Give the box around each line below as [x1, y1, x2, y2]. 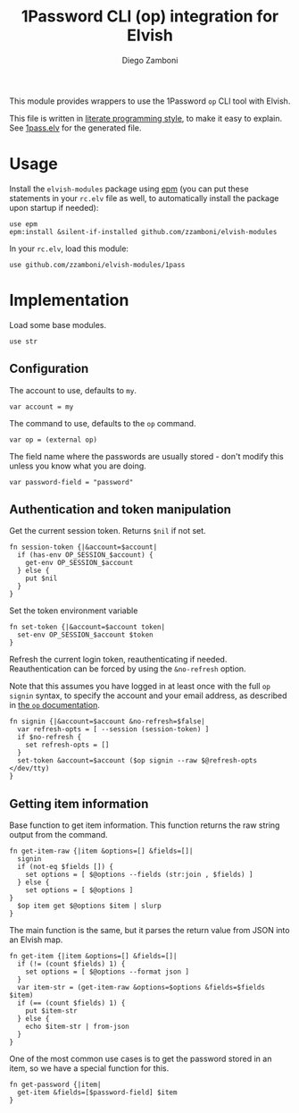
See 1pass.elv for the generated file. [9, 122, 142, 133]
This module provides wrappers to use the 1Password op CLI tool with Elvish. [9, 96, 291, 106]
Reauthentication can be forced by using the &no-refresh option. [9, 663, 247, 674]
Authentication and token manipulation [9, 502, 232, 518]
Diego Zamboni [121, 55, 179, 65]
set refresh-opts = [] [25, 740, 110, 750]
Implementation [9, 291, 129, 310]
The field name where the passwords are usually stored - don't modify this [9, 451, 284, 461]
